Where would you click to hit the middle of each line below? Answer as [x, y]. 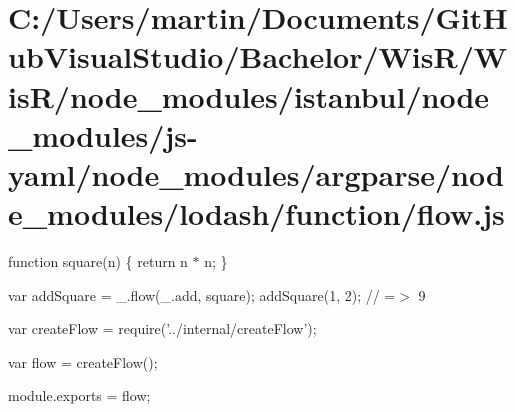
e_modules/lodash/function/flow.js [256, 213]
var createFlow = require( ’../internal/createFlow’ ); [162, 328]
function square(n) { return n [98, 261]
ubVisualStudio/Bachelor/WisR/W [258, 56]
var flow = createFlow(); [83, 361]
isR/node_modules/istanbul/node [249, 95]
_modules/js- [103, 134]
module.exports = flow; [79, 395]
